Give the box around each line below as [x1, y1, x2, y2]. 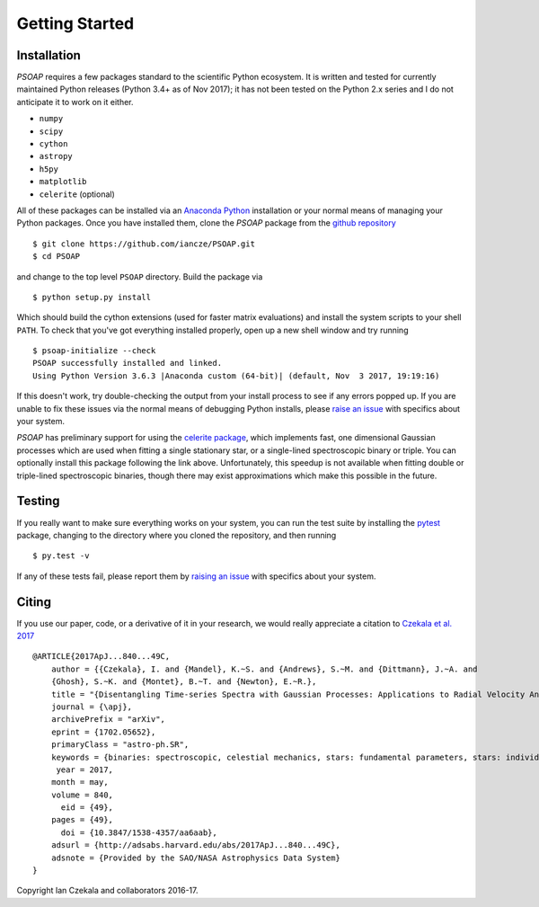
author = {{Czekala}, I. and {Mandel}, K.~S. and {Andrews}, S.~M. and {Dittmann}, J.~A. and [50, 663, 478, 674]
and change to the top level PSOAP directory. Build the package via [16, 271, 263, 282]
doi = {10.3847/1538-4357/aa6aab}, [60, 827, 217, 838]
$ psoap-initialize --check [32, 346, 156, 356]
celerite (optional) [39, 189, 116, 200]
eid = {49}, [60, 803, 114, 813]
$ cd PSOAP [32, 252, 81, 262]
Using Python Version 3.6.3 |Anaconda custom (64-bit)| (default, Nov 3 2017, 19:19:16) [32, 370, 440, 381]
